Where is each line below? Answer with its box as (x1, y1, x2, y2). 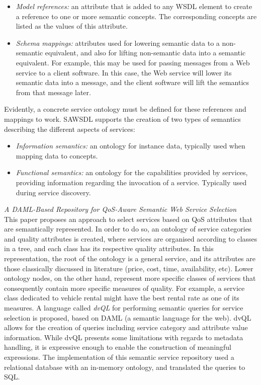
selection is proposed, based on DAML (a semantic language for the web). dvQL (4, 312, 251, 323)
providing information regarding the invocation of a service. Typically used (16, 177, 247, 187)
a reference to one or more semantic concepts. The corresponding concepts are (16, 11, 257, 21)
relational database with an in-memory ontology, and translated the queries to (4, 361, 245, 372)
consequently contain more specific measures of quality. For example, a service (4, 282, 245, 293)
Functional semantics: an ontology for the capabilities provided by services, (16, 167, 248, 178)
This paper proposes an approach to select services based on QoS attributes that (4, 213, 252, 224)
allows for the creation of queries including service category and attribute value (4, 322, 248, 333)
